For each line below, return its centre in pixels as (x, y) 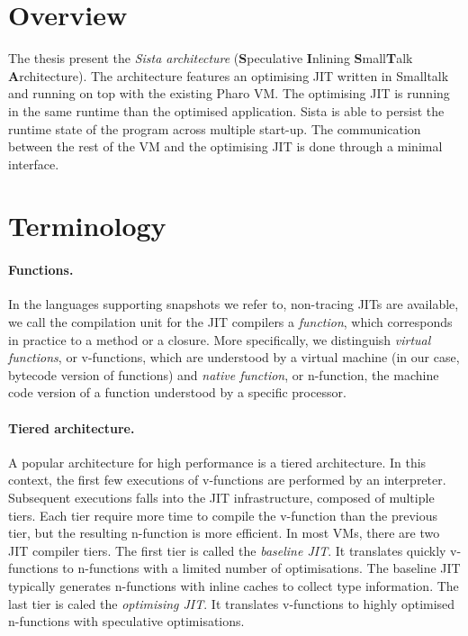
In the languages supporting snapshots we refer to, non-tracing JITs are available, (234, 304)
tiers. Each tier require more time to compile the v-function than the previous (223, 515)
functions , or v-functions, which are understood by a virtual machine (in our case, (234, 357)
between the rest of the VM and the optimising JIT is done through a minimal (225, 146)
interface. (34, 164)
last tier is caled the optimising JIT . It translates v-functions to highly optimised (232, 603)
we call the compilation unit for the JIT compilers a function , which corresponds (230, 322)
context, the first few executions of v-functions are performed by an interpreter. (227, 480)
